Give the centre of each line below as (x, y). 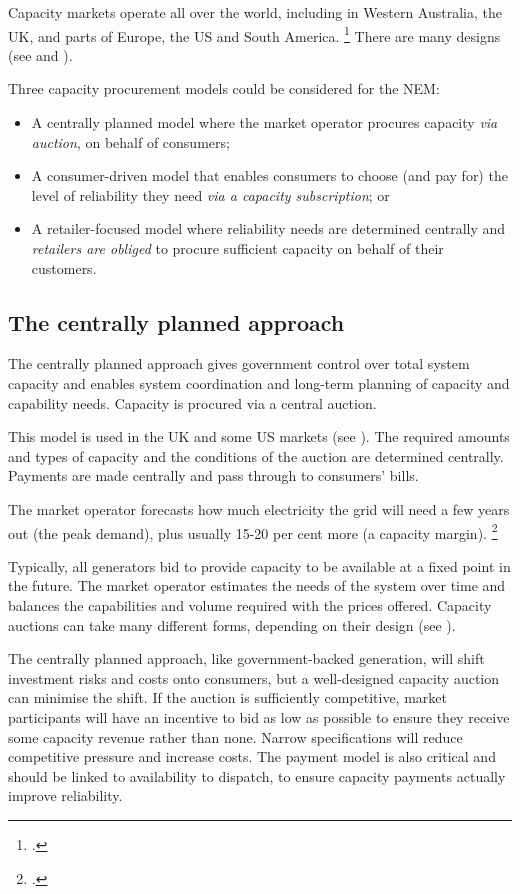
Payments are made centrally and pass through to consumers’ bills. (213, 475)
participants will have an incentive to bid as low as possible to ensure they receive (259, 716)
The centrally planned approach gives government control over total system (239, 363)
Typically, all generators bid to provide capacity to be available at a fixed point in (259, 565)
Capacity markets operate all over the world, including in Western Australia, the (255, 12)
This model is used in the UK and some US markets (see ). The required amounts (259, 436)
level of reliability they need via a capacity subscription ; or (210, 194)
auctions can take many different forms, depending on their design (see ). (232, 624)
